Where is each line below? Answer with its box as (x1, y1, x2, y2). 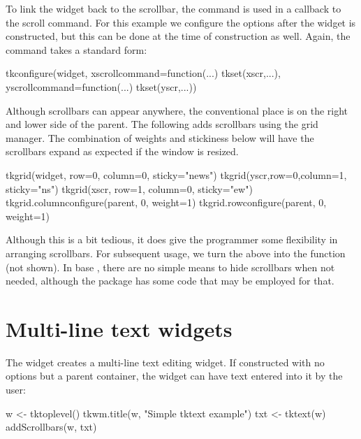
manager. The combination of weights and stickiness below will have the (6, 130, 314, 145)
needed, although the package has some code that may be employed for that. (6, 273, 334, 288)
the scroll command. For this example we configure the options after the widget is (6, 15, 356, 29)
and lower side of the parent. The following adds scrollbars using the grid (6, 117, 318, 131)
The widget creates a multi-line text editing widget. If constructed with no (6, 354, 325, 369)
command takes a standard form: (6, 42, 147, 57)
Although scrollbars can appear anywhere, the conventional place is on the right (6, 103, 348, 117)
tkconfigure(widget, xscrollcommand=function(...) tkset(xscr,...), (6, 66, 281, 80)
